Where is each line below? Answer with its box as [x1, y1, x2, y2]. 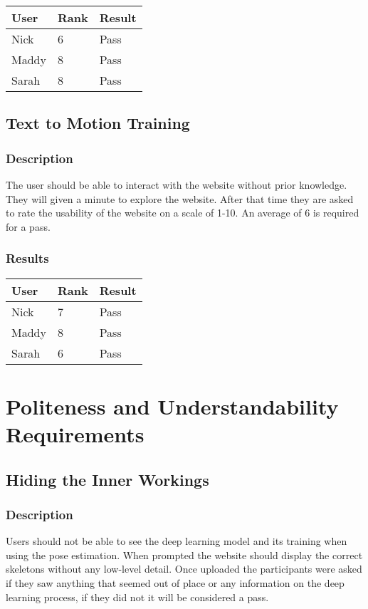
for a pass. [6, 219, 51, 234]
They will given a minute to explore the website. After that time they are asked [6, 191, 354, 206]
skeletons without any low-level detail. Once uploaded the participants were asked [6, 561, 362, 576]
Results [6, 249, 49, 267]
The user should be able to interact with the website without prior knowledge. [6, 177, 347, 192]
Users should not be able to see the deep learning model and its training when [6, 533, 347, 548]
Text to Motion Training [6, 112, 190, 134]
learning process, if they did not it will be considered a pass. [6, 589, 269, 604]
